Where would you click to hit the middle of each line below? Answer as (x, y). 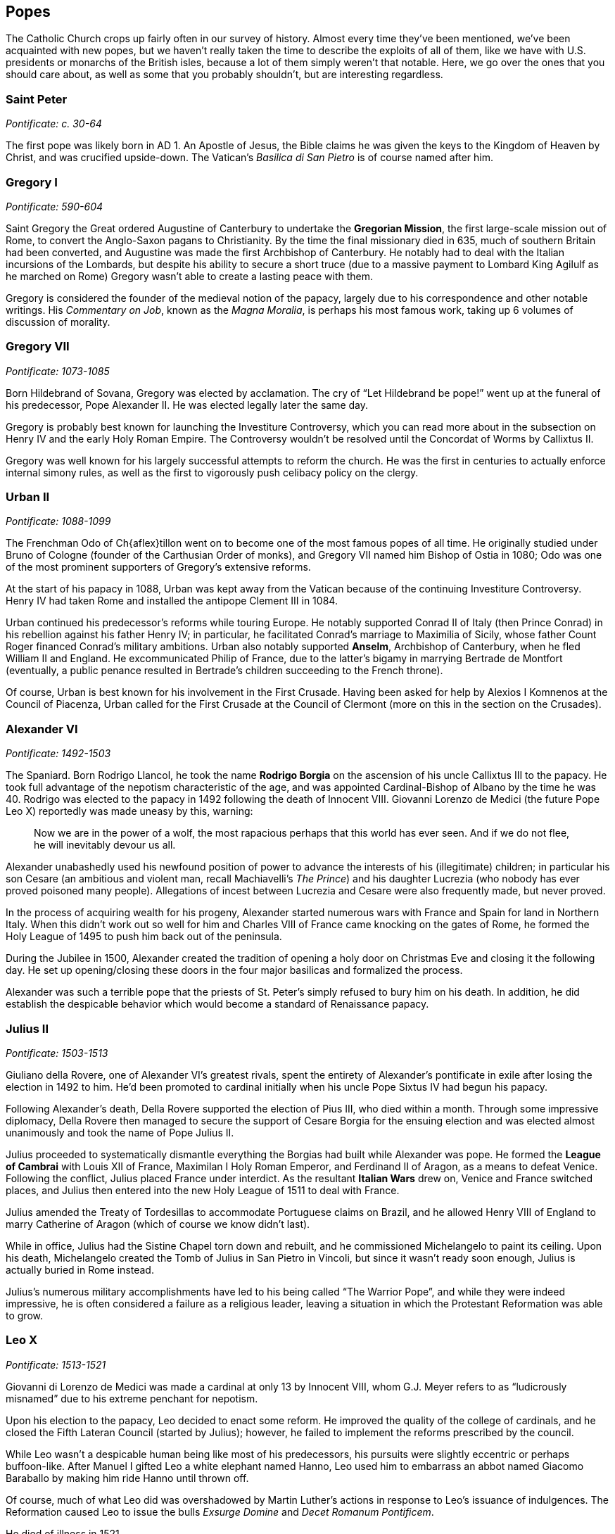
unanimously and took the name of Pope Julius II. (120, 1132)
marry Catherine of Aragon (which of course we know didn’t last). (158, 1224)
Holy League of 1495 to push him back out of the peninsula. (144, 937)
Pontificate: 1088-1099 (58, 521)
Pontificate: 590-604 (55, 206)
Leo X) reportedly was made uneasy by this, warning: (129, 811)
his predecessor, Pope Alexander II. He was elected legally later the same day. (187, 405)
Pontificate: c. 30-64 (54, 124)
